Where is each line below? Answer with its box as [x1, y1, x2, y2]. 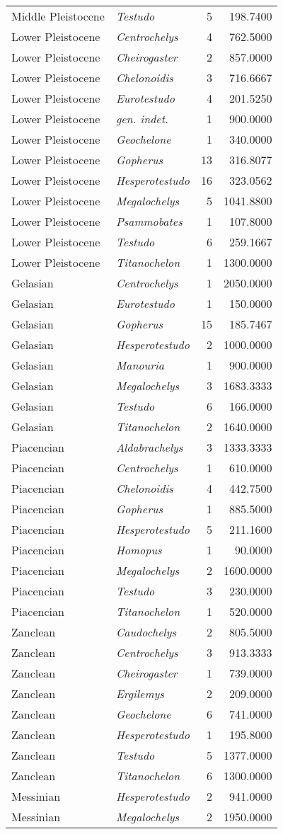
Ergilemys [115, 685, 164, 702]
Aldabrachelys [115, 439, 183, 455]
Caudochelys [115, 624, 176, 640]
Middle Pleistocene [11, 8, 105, 24]
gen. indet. [115, 110, 168, 127]
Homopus [115, 542, 162, 558]
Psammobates [115, 213, 183, 229]
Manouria [115, 357, 165, 373]
